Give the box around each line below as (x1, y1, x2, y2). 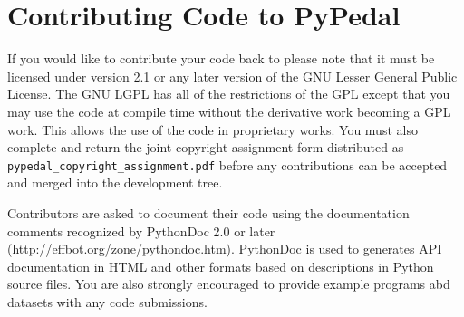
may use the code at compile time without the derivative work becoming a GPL (7, 101, 451, 120)
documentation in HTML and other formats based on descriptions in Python (7, 256, 434, 275)
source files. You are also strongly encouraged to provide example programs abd (7, 274, 450, 293)
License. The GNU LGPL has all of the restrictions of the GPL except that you (7, 84, 450, 103)
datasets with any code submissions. (7, 292, 208, 311)
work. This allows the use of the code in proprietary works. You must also (7, 120, 418, 139)
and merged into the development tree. (7, 173, 223, 192)
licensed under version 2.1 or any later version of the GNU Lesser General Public (7, 66, 458, 85)
